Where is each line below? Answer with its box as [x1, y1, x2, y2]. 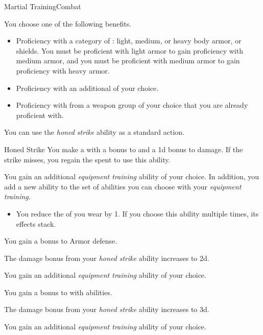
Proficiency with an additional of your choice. [16, 82, 159, 93]
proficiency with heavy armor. [16, 65, 110, 76]
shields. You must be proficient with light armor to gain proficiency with [16, 45, 243, 56]
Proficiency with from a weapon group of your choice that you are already [16, 100, 248, 110]
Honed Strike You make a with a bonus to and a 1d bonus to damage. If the [4, 143, 243, 154]
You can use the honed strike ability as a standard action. [4, 127, 185, 137]
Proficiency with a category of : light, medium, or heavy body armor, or [16, 35, 242, 46]
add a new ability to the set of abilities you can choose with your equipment [4, 181, 242, 192]
